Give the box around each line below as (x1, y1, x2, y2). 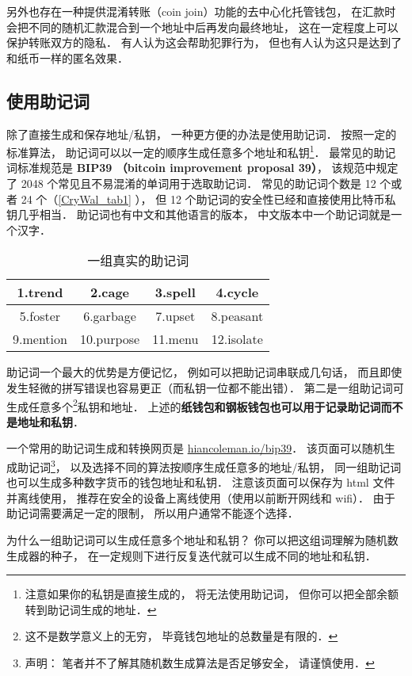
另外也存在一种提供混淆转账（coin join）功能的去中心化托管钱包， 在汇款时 (6, 3, 396, 19)
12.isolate (211, 330, 263, 349)
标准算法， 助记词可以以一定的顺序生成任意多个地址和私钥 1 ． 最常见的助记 (6, 142, 396, 160)
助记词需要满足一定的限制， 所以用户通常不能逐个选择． (6, 505, 299, 521)
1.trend (17, 283, 63, 302)
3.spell (154, 283, 196, 302)
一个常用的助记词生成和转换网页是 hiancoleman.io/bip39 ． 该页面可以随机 (6, 440, 384, 456)
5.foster (19, 307, 61, 326)
